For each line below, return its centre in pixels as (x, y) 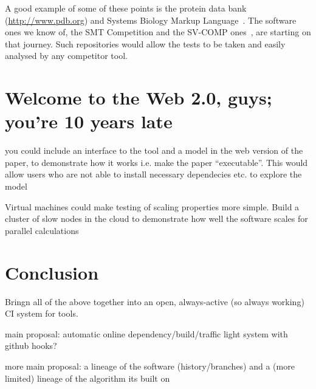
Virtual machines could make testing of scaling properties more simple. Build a (152, 206)
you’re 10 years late (89, 121)
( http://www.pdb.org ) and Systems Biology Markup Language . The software (151, 20)
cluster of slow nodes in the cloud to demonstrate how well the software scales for (156, 219)
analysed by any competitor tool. (66, 56)
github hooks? (31, 346)
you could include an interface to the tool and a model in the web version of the (154, 150)
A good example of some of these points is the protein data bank (126, 8)
